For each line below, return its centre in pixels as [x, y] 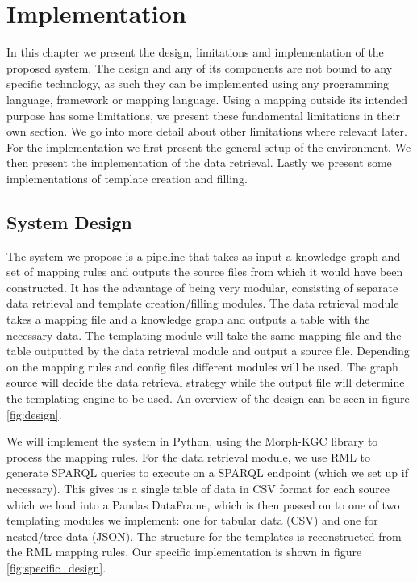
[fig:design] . [34, 414]
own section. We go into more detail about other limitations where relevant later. [207, 131]
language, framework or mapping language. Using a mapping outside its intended [207, 99]
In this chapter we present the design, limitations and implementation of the [195, 52]
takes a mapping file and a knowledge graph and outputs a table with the [188, 319]
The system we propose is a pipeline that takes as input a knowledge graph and [204, 255]
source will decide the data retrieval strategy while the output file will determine [206, 382]
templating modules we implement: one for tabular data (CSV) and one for [192, 520]
